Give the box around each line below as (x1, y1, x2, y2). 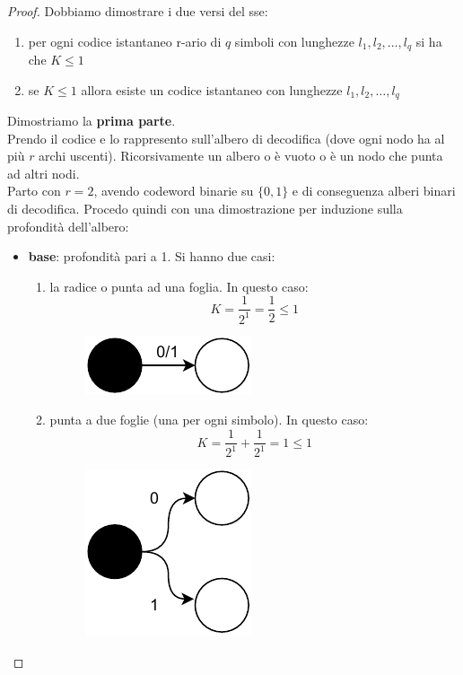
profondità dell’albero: (7, 216, 129, 235)
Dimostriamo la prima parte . (7, 111, 176, 130)
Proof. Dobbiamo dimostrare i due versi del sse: (7, 2, 268, 20)
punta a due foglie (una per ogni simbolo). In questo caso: (49, 410, 369, 429)
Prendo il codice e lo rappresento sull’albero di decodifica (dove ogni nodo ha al (7, 128, 445, 147)
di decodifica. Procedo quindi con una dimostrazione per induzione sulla (7, 199, 403, 218)
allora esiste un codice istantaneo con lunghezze (81, 80, 343, 99)
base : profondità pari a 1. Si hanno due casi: (28, 247, 275, 266)
